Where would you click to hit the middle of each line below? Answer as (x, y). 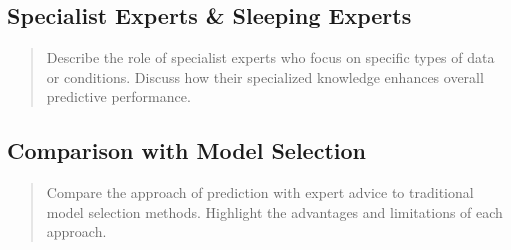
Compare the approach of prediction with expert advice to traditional (260, 192)
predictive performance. (118, 96)
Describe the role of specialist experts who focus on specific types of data (270, 57)
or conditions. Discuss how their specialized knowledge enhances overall (265, 76)
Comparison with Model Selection (186, 150)
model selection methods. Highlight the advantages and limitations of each (274, 211)
